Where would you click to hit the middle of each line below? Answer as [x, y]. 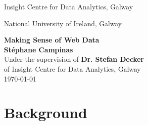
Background [46, 112]
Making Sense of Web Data [52, 40]
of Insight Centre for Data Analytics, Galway [73, 68]
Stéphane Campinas [39, 49]
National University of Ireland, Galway [63, 23]
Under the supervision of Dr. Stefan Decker [74, 59]
